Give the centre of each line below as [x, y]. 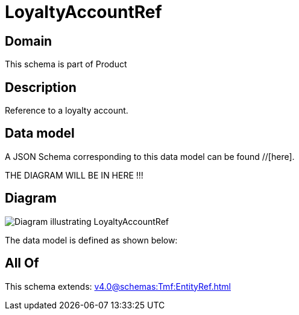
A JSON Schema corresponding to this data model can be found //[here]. [150, 156]
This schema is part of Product [66, 64]
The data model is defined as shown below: [91, 240]
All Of [22, 263]
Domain [29, 41]
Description [41, 87]
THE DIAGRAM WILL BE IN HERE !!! [74, 175]
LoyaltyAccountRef [83, 12]
